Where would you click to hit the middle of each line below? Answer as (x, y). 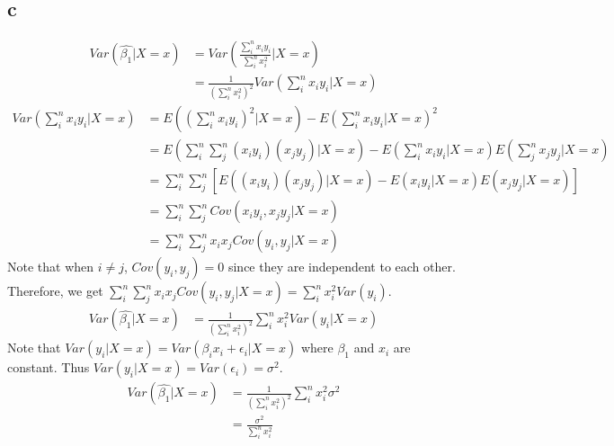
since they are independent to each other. (342, 267)
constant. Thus (49, 367)
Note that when (51, 267)
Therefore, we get (55, 291)
